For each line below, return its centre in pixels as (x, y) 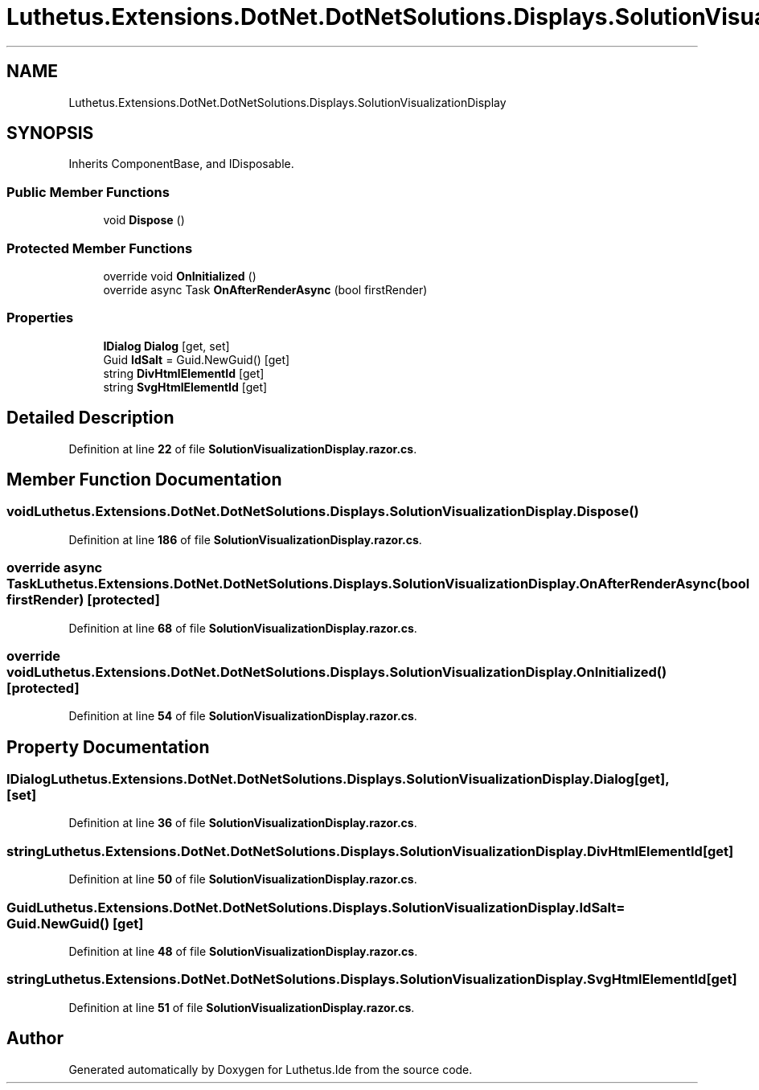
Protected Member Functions (100, 248)
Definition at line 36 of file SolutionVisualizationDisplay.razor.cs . (243, 823)
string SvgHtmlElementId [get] (185, 387)
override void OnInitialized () (180, 276)
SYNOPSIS (50, 133)
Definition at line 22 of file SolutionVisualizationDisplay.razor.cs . (243, 449)
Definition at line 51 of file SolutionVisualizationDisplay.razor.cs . (242, 1007)
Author (35, 1039)
